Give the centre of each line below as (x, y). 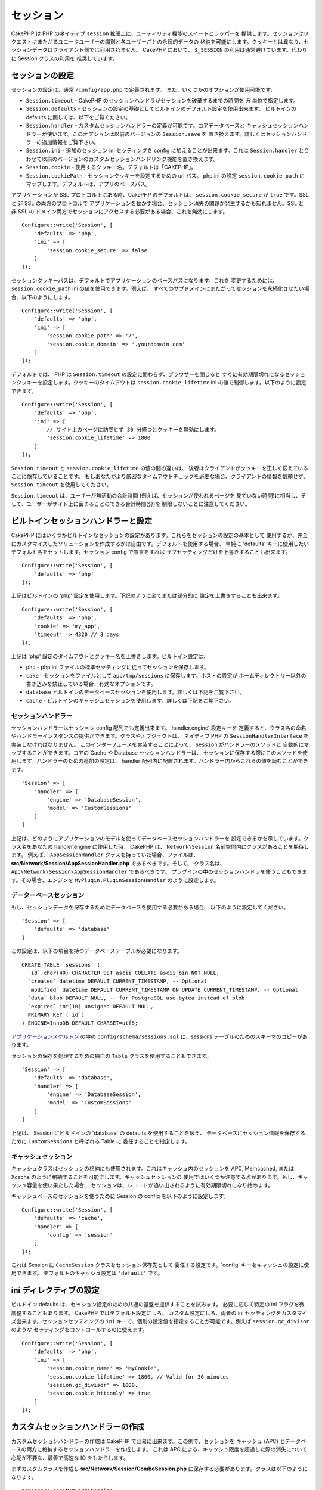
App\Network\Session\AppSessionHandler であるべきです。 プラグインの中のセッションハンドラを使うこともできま (159, 872)
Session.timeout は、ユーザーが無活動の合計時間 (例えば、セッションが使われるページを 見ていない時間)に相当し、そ (159, 495)
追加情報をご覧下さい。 (70, 142)
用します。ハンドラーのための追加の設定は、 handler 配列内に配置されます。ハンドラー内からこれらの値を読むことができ (160, 761)
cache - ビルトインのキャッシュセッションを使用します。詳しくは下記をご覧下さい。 (130, 700)
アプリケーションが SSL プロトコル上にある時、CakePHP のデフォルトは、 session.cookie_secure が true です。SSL (160, 195)
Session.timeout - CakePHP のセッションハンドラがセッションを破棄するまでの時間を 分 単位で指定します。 (162, 101)
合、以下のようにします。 (42, 297)
